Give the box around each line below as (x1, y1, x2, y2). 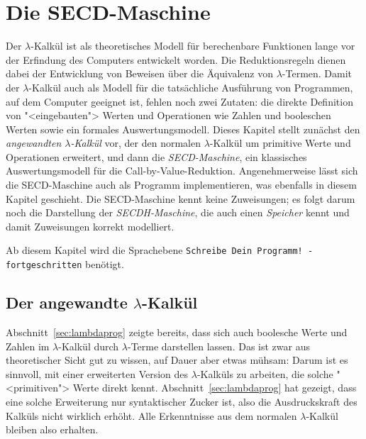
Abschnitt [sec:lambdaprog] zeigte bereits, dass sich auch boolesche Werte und (6, 324, 348, 339)
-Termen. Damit (282, 66, 353, 81)
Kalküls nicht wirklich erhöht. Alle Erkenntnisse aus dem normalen (6, 408, 297, 423)
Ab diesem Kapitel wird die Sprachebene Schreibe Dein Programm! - (6, 243, 314, 257)
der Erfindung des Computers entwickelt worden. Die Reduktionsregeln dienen (6, 52, 346, 67)
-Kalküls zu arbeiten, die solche (196, 366, 333, 381)
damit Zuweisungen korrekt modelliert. (6, 218, 174, 233)
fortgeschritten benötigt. (6, 257, 124, 272)
